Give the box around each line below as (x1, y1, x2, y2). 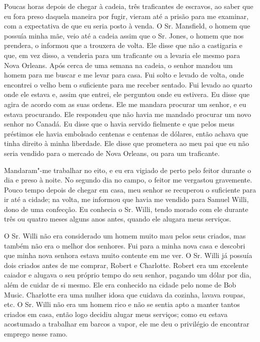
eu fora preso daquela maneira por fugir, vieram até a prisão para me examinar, (4, 10, 248, 21)
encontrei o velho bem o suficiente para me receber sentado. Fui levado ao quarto (4, 79, 252, 89)
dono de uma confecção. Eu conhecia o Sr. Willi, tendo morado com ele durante (4, 203, 248, 214)
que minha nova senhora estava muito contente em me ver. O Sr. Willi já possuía (4, 250, 252, 260)
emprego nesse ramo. (4, 328, 67, 338)
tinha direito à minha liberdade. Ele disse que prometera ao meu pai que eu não (4, 138, 249, 148)
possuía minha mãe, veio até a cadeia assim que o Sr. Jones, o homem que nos (4, 30, 244, 40)
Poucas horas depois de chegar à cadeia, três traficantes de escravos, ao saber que (4, 1, 253, 11)
